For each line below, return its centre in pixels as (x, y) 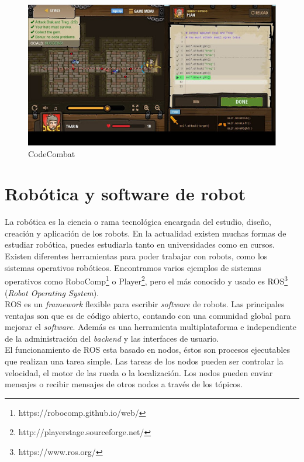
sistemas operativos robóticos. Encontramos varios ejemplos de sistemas (133, 267)
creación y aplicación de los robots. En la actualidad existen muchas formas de (146, 233)
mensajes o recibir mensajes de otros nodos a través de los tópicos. (124, 384)
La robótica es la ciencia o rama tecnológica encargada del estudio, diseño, (138, 222)
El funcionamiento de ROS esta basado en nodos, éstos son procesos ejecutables (147, 350)
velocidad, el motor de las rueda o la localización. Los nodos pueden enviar (139, 372)
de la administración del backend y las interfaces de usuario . (112, 338)
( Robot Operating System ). (52, 292)
